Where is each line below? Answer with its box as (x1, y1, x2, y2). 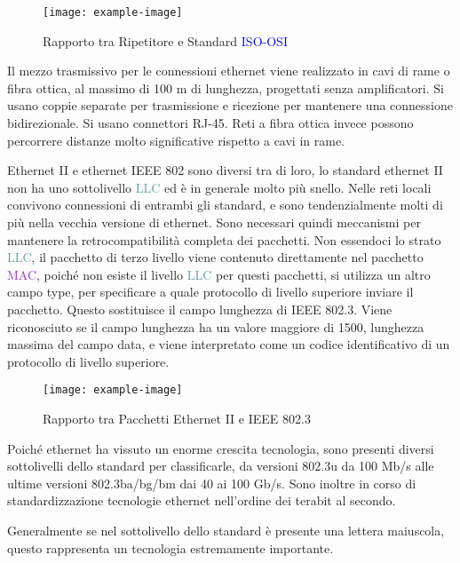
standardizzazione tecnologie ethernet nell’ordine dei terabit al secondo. (7, 491, 396, 510)
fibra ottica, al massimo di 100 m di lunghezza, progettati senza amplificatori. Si (7, 78, 444, 97)
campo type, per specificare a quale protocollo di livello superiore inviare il (7, 282, 414, 301)
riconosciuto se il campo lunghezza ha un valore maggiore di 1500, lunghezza (7, 317, 424, 336)
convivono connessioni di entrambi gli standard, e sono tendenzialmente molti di (7, 195, 443, 214)
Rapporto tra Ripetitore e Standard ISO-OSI (43, 31, 288, 50)
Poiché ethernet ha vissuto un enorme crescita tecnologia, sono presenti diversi (7, 439, 434, 457)
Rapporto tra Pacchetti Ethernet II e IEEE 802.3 (43, 409, 311, 427)
